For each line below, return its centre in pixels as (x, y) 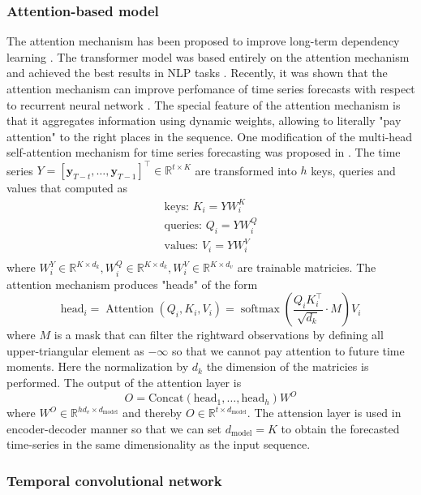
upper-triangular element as (75, 350)
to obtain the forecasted (340, 428)
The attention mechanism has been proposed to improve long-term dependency (203, 41)
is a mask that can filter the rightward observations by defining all (219, 335)
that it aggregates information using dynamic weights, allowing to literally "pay (204, 121)
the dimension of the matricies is (288, 366)
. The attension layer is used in (324, 413)
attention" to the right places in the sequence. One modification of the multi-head (210, 136)
